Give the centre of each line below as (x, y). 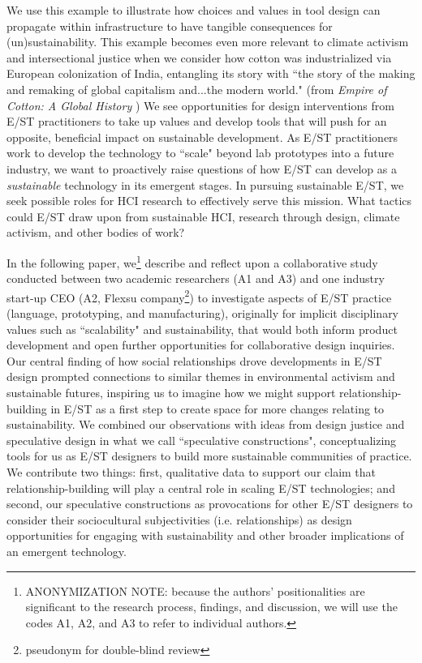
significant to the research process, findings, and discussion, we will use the (211, 607)
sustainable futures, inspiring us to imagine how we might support (171, 392)
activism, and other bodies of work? (96, 232)
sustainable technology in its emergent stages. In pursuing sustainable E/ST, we (205, 184)
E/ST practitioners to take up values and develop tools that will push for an (197, 121)
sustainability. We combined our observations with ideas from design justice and (206, 424)
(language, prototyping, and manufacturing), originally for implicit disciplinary (203, 313)
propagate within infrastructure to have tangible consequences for (170, 26)
